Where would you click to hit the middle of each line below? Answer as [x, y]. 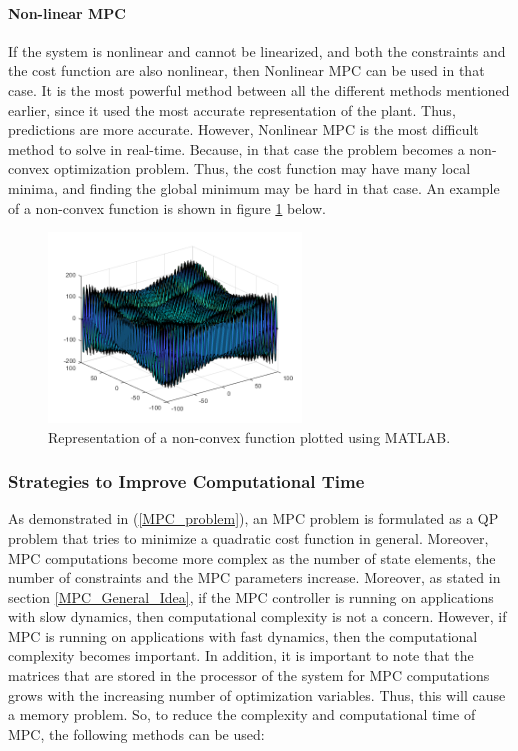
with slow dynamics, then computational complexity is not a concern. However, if [257, 616]
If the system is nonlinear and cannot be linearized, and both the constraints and [257, 50]
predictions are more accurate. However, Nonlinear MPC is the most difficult [243, 129]
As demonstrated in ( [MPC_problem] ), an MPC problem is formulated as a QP [253, 518]
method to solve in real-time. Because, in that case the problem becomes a [236, 148]
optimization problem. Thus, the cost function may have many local [262, 168]
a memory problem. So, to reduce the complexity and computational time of [242, 714]
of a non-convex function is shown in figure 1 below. [167, 207]
